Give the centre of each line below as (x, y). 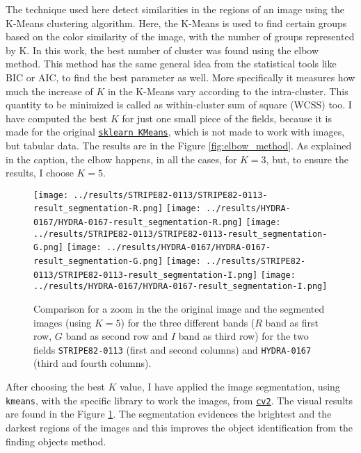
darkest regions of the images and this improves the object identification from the (179, 427)
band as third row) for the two (243, 336)
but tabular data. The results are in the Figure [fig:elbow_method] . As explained (179, 145)
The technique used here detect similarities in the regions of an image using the (175, 9)
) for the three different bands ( (188, 322)
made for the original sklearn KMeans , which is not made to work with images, (175, 132)
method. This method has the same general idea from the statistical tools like (171, 64)
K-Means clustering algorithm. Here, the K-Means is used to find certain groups (176, 23)
